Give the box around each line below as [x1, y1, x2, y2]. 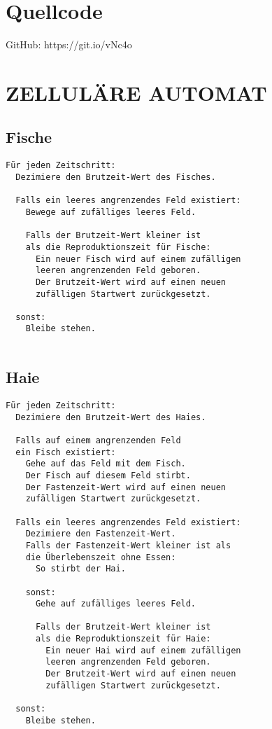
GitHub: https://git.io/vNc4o [6, 37, 132, 52]
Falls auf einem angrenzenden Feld [15, 435, 181, 445]
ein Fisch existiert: [15, 447, 116, 457]
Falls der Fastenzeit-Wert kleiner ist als [25, 540, 231, 550]
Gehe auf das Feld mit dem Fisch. [25, 459, 186, 469]
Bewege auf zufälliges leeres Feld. [25, 207, 196, 217]
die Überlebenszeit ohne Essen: [25, 552, 176, 562]
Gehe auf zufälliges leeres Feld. [35, 599, 196, 609]
